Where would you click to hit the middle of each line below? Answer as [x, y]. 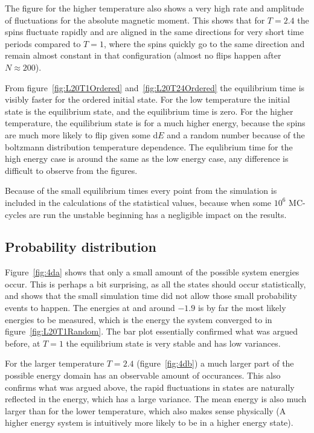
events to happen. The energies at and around [90, 308]
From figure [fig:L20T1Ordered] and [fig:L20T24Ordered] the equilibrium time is [155, 87]
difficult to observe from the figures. [71, 170]
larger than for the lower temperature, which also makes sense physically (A [146, 410]
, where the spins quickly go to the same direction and [204, 43]
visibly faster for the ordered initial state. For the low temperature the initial [148, 99]
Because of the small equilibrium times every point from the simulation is [141, 191]
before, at [23, 343]
